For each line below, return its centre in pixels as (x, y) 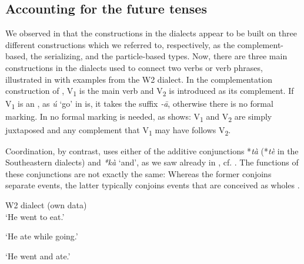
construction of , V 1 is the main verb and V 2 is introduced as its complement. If (150, 91)
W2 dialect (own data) (46, 205)
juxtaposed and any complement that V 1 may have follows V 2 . (118, 130)
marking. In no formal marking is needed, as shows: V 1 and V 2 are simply (139, 117)
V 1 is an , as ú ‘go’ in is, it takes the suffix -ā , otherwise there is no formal (139, 104)
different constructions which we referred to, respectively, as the (120, 44)
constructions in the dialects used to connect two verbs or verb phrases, (134, 67)
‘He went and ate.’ (38, 255)
